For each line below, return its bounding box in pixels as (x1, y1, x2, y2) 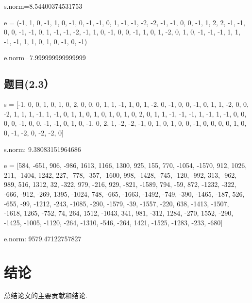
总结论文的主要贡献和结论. (4, 290, 87, 301)
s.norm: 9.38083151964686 (4, 144, 81, 154)
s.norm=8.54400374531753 (4, 1, 83, 11)
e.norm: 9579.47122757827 (4, 234, 82, 244)
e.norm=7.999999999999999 (4, 52, 86, 63)
